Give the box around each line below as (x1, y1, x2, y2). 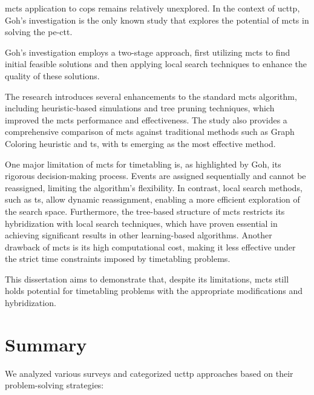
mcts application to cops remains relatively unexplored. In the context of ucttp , (5, 2, 300, 14)
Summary (5, 331, 87, 356)
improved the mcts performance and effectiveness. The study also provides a (5, 113, 287, 126)
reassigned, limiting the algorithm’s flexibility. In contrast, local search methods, (5, 181, 303, 194)
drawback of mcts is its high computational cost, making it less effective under (5, 240, 296, 253)
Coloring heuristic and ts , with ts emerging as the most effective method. (5, 137, 276, 149)
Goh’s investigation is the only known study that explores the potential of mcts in (5, 13, 309, 26)
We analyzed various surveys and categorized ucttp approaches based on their (5, 367, 293, 379)
